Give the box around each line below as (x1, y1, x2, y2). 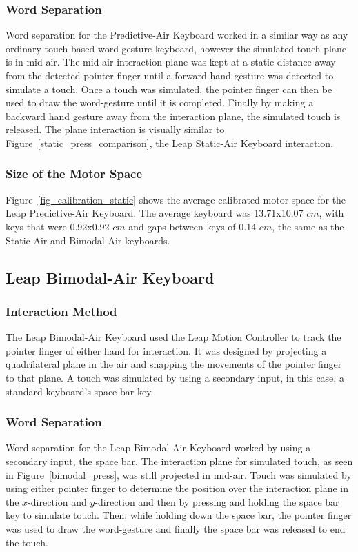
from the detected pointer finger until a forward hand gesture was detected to (6, 68, 334, 82)
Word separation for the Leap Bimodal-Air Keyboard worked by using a (6, 440, 311, 455)
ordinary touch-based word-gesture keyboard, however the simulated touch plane (6, 41, 346, 55)
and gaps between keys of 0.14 (128, 219, 257, 233)
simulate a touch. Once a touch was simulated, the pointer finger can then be (6, 81, 332, 96)
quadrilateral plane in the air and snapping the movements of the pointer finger (6, 357, 342, 371)
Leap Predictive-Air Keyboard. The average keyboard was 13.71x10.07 (6, 206, 304, 220)
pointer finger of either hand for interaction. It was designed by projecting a (6, 343, 327, 357)
